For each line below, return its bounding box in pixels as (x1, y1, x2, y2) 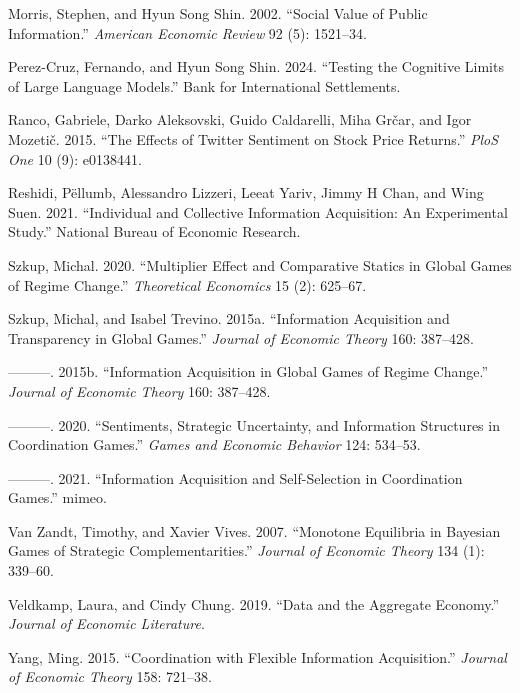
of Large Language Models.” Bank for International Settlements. (8, 75, 401, 96)
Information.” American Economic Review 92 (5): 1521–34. (8, 22, 367, 43)
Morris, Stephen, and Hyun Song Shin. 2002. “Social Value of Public (8, 3, 428, 23)
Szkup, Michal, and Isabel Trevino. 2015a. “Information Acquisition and (8, 308, 450, 329)
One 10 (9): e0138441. (8, 148, 142, 169)
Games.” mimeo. (8, 487, 107, 508)
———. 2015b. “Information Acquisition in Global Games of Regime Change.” (8, 361, 489, 382)
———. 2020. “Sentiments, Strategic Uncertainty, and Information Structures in (8, 414, 500, 435)
